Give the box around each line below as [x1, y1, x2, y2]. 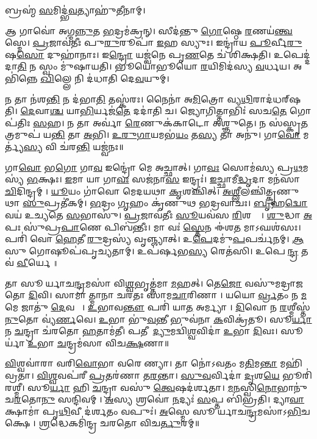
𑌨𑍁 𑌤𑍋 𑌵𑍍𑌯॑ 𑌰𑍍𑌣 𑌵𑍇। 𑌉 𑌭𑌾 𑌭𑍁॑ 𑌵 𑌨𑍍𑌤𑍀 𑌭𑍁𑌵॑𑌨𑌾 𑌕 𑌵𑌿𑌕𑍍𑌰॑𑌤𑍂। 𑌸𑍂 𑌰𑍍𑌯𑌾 [5, 312, 312, 325]
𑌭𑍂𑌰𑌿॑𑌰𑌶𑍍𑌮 [282, 369, 312, 382]
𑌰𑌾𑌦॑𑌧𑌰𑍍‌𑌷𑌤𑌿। [252, 92, 301, 105]
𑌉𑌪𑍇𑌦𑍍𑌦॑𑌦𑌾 [274, 48, 311, 60]
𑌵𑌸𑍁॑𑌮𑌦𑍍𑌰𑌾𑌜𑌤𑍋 [244, 276, 304, 289]
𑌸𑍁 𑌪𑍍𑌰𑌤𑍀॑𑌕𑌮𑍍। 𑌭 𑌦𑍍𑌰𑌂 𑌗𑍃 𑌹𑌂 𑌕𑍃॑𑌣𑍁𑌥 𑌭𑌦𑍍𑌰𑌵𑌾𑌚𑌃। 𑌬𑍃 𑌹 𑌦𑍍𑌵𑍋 [23, 196, 308, 209]
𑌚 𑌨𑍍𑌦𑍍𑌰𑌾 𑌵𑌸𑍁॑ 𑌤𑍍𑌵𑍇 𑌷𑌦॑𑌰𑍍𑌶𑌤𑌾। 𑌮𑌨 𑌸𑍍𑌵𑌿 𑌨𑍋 [92, 380, 277, 393]
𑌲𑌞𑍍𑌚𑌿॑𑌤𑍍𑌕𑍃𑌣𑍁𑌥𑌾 [240, 184, 299, 197]
